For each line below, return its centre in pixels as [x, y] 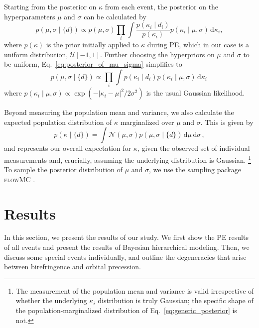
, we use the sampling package [195, 169]
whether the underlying [51, 300]
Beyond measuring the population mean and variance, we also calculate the [119, 112]
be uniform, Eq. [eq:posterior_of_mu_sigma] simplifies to [93, 64]
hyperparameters [30, 16]
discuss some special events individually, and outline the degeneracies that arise [125, 257]
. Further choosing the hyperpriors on [157, 54]
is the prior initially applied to [92, 44]
